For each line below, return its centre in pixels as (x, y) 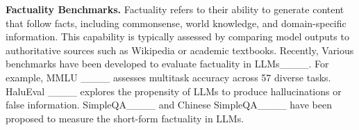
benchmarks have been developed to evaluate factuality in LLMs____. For (167, 64)
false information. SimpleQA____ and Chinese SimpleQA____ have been (169, 105)
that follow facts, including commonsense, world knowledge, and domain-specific (176, 23)
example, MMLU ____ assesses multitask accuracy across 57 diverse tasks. (168, 77)
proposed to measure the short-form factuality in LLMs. (125, 118)
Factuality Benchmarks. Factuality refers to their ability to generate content (175, 9)
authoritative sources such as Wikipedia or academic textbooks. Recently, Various (180, 50)
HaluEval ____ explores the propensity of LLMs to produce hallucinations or (174, 91)
